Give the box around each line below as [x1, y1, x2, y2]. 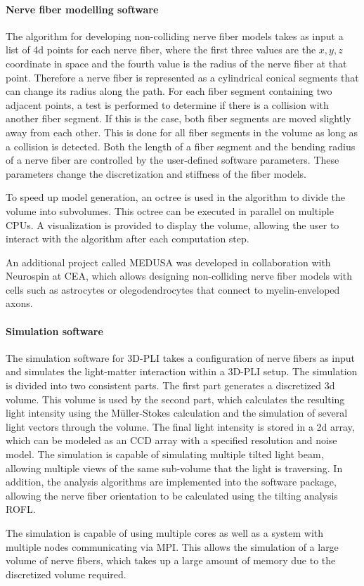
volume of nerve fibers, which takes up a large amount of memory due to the [6, 553, 336, 568]
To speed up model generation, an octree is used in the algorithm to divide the [6, 190, 345, 204]
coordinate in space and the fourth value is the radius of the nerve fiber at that [6, 56, 347, 70]
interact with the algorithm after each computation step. [6, 231, 249, 246]
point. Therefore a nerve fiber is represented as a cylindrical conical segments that [6, 70, 359, 84]
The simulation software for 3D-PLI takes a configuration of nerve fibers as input [6, 350, 356, 365]
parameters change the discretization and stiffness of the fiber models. [6, 166, 306, 181]
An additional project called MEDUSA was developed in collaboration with [6, 254, 331, 269]
